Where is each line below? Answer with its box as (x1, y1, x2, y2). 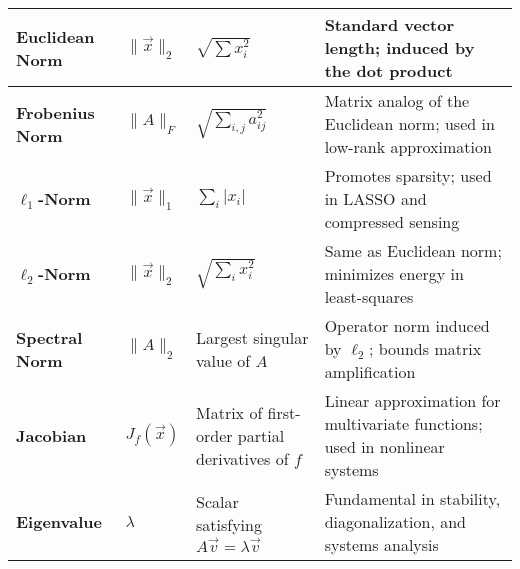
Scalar (195, 490, 239, 514)
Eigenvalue (16, 510, 102, 533)
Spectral (16, 325, 83, 349)
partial (237, 423, 285, 447)
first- (267, 400, 301, 424)
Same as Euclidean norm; (324, 239, 502, 262)
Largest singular (195, 325, 309, 349)
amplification (324, 360, 416, 383)
